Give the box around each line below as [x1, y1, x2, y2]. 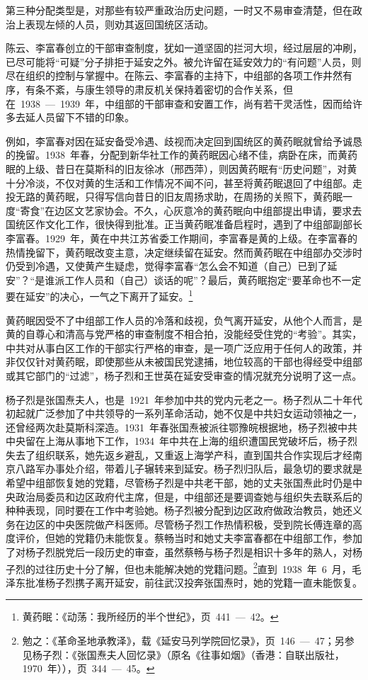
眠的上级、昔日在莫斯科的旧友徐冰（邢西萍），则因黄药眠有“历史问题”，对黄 [6, 161, 357, 176]
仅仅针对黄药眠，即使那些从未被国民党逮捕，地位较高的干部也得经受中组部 [15, 354, 362, 369]
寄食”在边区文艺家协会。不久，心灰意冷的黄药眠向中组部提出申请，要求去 [20, 203, 362, 217]
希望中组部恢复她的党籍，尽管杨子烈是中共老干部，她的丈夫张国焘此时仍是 [6, 475, 352, 490]
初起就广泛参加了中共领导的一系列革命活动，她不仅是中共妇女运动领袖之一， [6, 406, 362, 421]
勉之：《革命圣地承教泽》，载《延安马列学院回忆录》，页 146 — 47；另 [22, 633, 345, 648]
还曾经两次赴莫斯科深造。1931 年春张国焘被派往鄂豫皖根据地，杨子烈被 [6, 419, 338, 434]
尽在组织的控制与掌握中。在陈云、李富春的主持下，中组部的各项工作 [6, 68, 323, 83]
